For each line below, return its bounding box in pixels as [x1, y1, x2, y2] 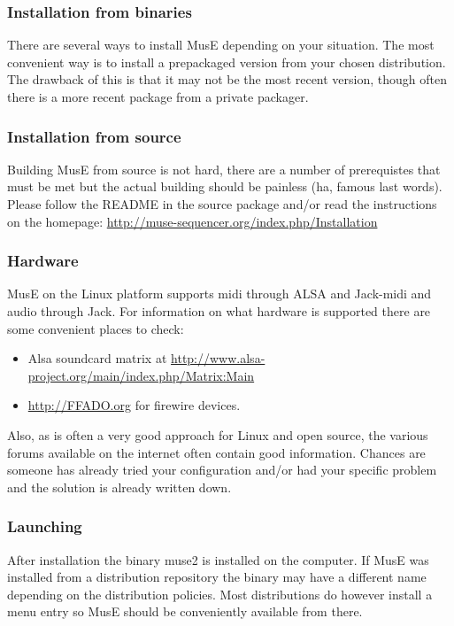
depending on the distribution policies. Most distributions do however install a [7, 584, 433, 603]
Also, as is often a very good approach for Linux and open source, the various [7, 425, 428, 444]
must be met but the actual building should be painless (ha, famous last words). [7, 177, 442, 196]
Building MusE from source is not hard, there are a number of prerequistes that [7, 159, 441, 178]
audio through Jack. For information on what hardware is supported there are [7, 302, 431, 320]
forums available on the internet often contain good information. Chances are [7, 443, 426, 461]
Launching [7, 515, 82, 537]
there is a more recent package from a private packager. [7, 88, 309, 105]
